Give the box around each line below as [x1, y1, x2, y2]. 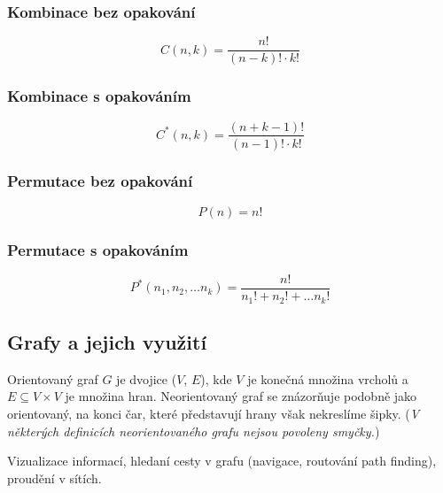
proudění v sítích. [7, 468, 102, 487]
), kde [200, 369, 232, 388]
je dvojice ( [116, 369, 177, 388]
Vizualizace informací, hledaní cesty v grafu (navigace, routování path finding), [7, 451, 437, 470]
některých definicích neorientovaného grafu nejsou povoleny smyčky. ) [7, 421, 380, 440]
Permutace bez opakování [7, 170, 193, 192]
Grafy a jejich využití [7, 327, 207, 355]
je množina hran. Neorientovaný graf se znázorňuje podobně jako [65, 387, 417, 405]
